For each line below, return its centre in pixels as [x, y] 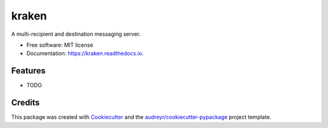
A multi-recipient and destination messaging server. [76, 34]
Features [28, 71]
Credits [26, 103]
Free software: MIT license [60, 45]
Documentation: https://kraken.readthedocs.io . [85, 53]
